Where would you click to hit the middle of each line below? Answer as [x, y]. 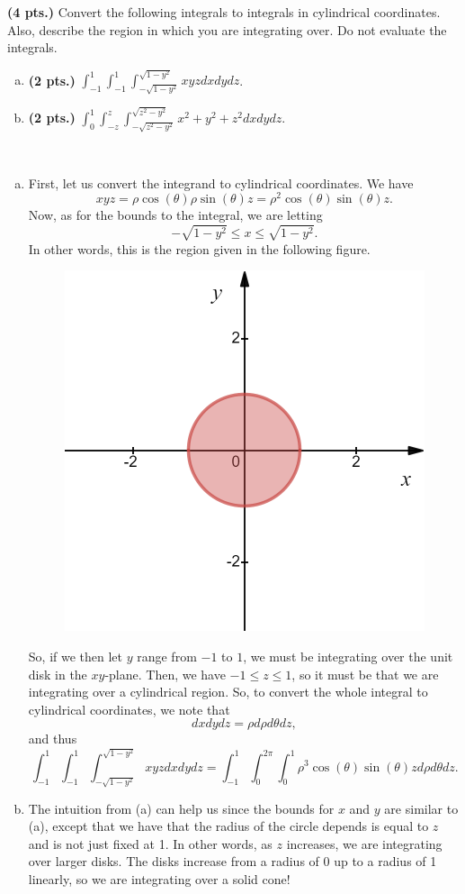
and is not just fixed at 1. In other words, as [150, 843]
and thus [53, 739]
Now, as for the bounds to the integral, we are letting [175, 215]
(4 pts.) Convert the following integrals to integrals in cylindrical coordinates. [224, 12]
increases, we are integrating [364, 843]
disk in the [58, 674]
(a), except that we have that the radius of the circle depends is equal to [228, 826]
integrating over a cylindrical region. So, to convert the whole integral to [228, 692]
